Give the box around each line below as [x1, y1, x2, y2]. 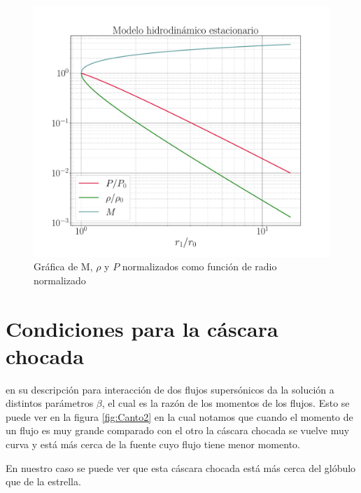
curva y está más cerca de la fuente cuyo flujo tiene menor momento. [6, 437, 300, 452]
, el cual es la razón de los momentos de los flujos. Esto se [101, 396, 350, 410]
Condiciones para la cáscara [6, 314, 278, 342]
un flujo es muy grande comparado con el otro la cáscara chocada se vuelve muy [6, 423, 350, 438]
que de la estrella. [6, 474, 81, 489]
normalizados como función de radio [122, 259, 277, 274]
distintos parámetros [6, 396, 94, 410]
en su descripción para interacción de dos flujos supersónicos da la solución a [6, 382, 334, 396]
